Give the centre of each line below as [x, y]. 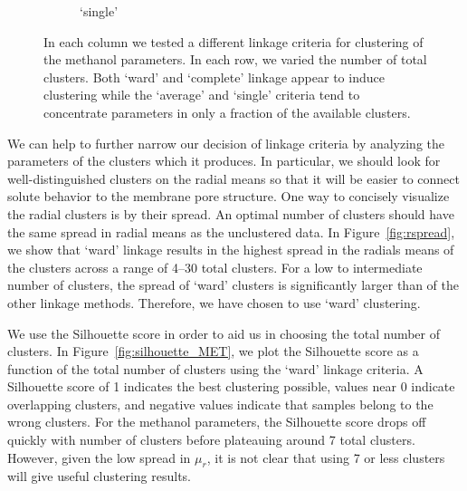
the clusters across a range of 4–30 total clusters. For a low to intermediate [215, 267]
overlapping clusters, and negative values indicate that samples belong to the [220, 404]
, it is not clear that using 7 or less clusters [326, 457]
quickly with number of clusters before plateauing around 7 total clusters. [211, 440]
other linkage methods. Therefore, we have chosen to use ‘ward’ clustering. [214, 302]
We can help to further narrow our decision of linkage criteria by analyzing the [226, 143]
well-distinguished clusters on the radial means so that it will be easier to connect [233, 178]
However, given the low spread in [99, 457]
